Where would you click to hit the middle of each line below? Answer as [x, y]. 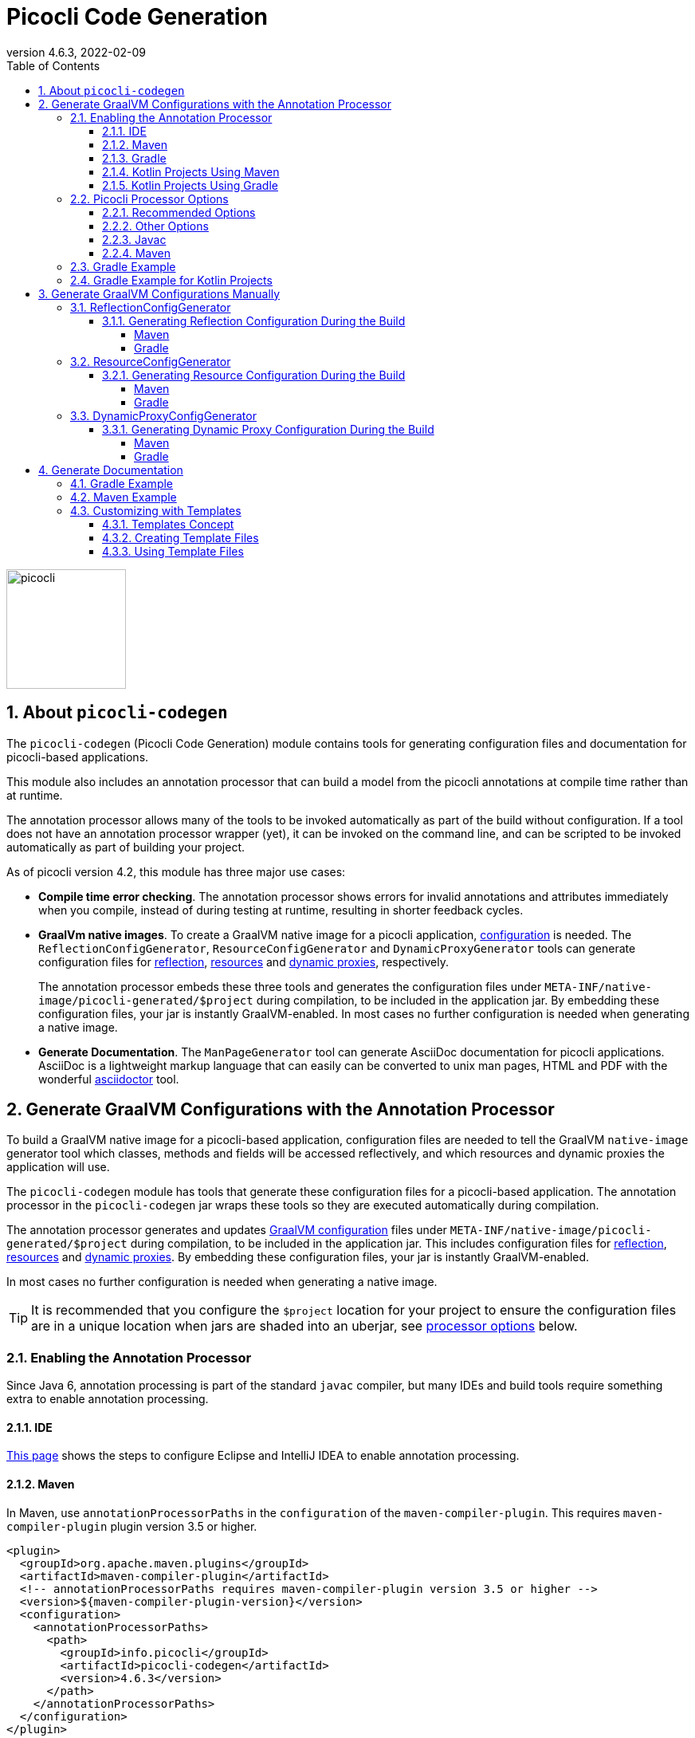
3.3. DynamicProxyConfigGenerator [163, 415]
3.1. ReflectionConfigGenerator [151, 307]
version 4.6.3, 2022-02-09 [77, 52]
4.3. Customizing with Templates [156, 510]
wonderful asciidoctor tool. [109, 1079]
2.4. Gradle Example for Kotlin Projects [171, 280]
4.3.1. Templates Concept [168, 524]
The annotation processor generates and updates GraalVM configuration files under [227, 1230]
